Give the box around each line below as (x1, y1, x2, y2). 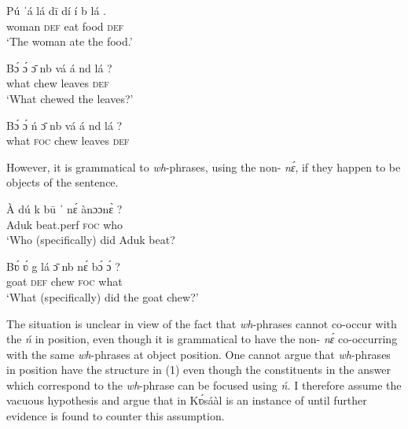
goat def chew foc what (6, 273, 123, 290)
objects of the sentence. (6, 174, 119, 190)
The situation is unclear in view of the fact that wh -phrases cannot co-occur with (6, 315, 397, 331)
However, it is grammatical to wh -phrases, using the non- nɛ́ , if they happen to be (6, 158, 401, 175)
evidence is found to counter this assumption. (6, 408, 225, 424)
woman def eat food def (6, 17, 124, 34)
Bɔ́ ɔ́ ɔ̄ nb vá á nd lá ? (6, 59, 112, 76)
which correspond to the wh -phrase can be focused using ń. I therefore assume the (6, 376, 402, 393)
